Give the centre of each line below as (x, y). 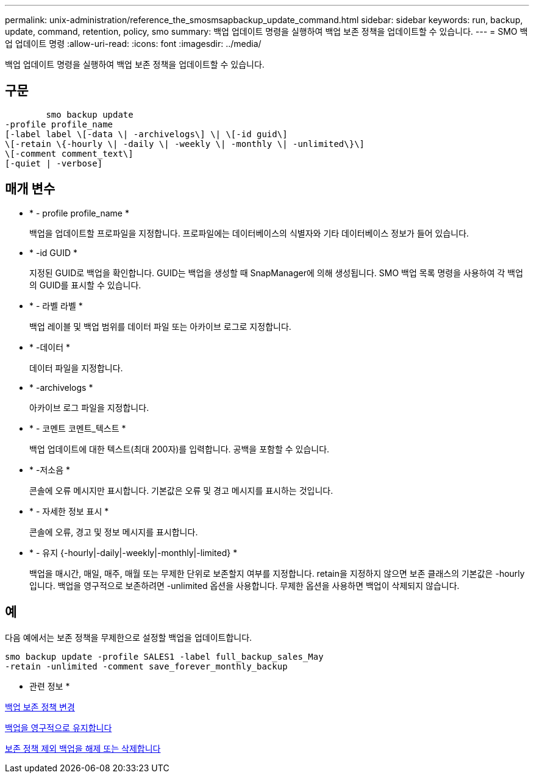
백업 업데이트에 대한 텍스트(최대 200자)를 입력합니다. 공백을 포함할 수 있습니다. (180, 449)
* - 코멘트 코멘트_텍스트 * (78, 428)
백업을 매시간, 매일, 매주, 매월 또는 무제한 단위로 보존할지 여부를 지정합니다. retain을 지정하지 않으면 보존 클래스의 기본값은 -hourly (277, 573)
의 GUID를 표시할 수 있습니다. (85, 285)
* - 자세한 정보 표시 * (69, 511)
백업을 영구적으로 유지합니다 (59, 727)
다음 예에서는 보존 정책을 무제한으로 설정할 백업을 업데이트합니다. (129, 637)
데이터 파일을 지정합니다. (76, 368)
